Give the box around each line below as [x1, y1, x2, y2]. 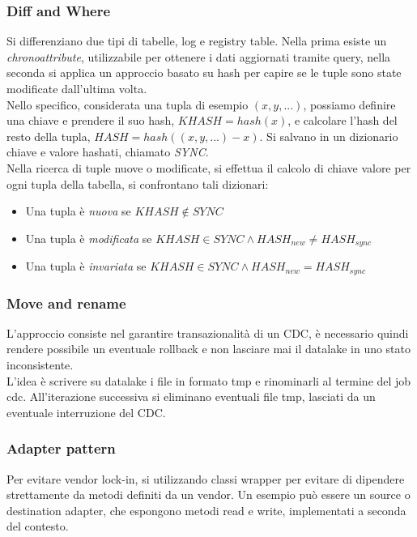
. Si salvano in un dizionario [259, 127, 398, 144]
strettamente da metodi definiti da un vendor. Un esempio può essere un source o [6, 486, 411, 503]
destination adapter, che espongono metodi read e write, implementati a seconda [6, 501, 406, 518]
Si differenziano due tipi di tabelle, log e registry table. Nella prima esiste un [6, 32, 387, 49]
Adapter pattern [6, 438, 116, 458]
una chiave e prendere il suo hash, [6, 112, 175, 129]
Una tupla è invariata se [25, 258, 147, 275]
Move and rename [6, 292, 126, 313]
